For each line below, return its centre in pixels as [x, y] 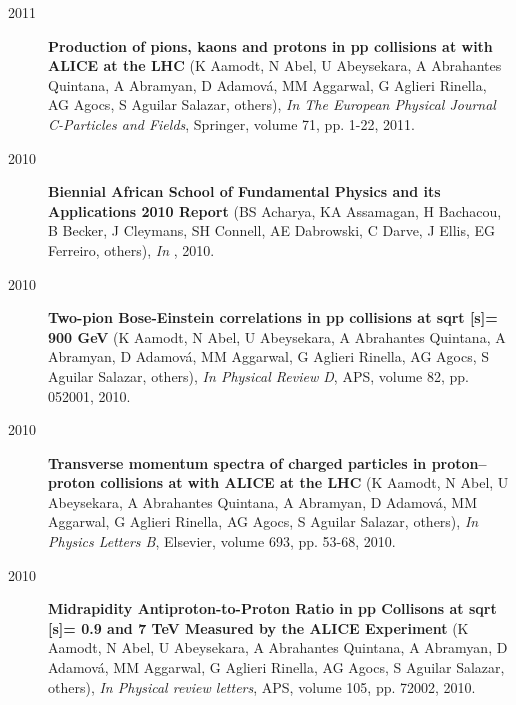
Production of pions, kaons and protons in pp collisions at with [270, 45]
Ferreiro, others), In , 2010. [131, 249]
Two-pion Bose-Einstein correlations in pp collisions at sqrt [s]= [273, 317]
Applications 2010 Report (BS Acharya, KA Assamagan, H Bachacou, [275, 210]
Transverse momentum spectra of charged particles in [237, 462]
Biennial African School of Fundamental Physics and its [244, 191]
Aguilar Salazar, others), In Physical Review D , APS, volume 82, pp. [258, 375]
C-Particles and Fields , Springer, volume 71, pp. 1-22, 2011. [231, 123]
